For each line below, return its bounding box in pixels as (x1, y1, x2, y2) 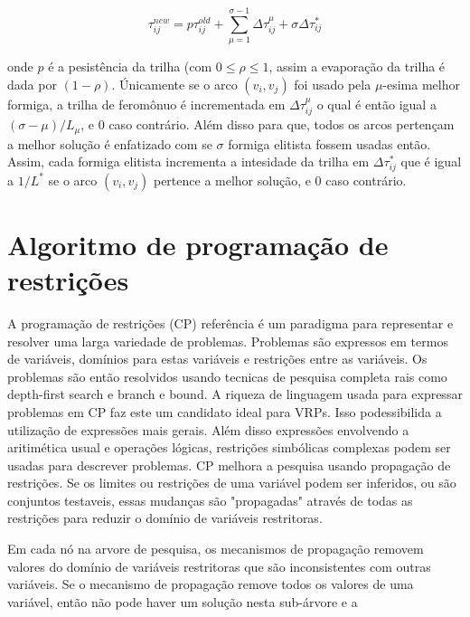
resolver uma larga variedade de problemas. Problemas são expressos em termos (7, 331, 448, 350)
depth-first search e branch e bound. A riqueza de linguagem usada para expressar (7, 384, 463, 403)
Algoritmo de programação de (7, 225, 389, 262)
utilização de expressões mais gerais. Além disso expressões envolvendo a (7, 420, 409, 439)
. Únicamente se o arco (111, 74, 238, 93)
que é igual (400, 152, 462, 171)
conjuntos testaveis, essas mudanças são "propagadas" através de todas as (7, 490, 413, 509)
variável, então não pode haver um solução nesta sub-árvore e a (7, 592, 358, 611)
